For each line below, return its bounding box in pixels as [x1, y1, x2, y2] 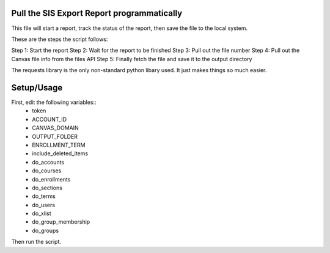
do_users [32, 201, 55, 208]
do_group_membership [32, 218, 90, 226]
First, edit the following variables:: [11, 98, 97, 106]
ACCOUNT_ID [32, 116, 67, 123]
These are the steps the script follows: [11, 35, 108, 43]
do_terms [32, 193, 56, 200]
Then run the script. [11, 238, 61, 246]
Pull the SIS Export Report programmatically [11, 8, 183, 18]
